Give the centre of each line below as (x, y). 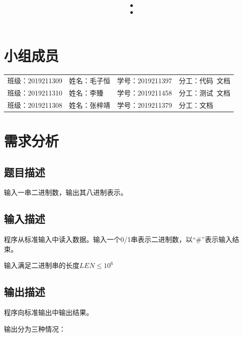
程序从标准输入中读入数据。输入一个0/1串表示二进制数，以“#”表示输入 (118, 239)
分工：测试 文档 (205, 92)
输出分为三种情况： (35, 328)
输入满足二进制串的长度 (42, 265)
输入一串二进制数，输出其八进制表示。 (66, 192)
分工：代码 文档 (205, 81)
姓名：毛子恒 (90, 81)
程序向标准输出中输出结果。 (49, 312)
